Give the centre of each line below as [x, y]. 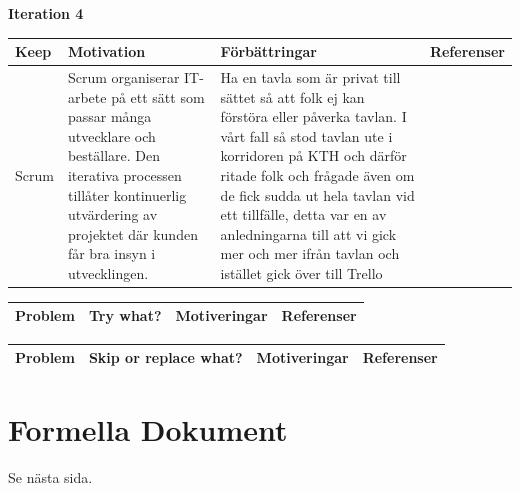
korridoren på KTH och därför [313, 155]
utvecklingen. [108, 272]
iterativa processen [124, 174]
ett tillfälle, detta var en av [303, 214]
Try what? [125, 315]
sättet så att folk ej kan [292, 96]
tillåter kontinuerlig [127, 194]
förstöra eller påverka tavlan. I [313, 116]
